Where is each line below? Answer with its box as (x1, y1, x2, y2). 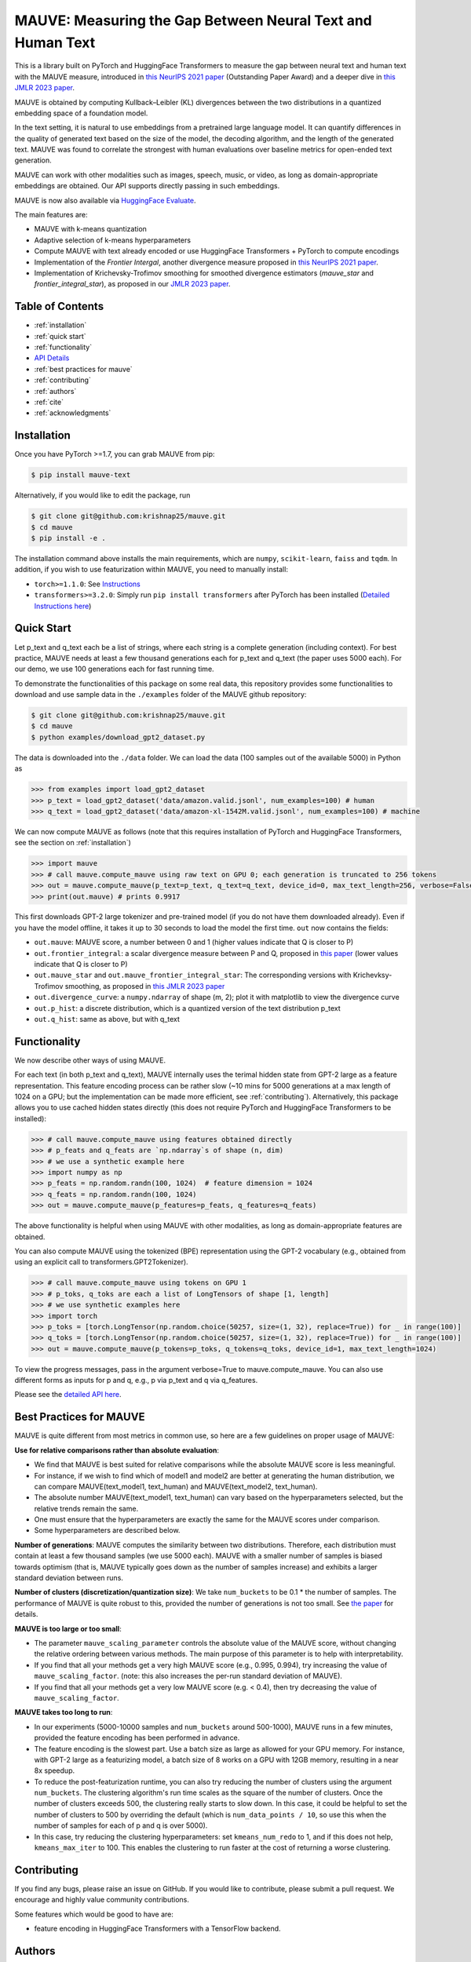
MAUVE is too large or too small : (14, 1624, 122, 1633)
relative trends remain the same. (34, 1504, 139, 1513)
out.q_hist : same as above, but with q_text (34, 1015, 181, 1023)
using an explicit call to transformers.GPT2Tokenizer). (14, 1257, 188, 1267)
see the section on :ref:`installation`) (14, 838, 131, 848)
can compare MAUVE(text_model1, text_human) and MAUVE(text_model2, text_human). (34, 1482, 318, 1491)
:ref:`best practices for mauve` (34, 364, 133, 374)
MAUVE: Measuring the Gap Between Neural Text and (14, 12, 373, 29)
